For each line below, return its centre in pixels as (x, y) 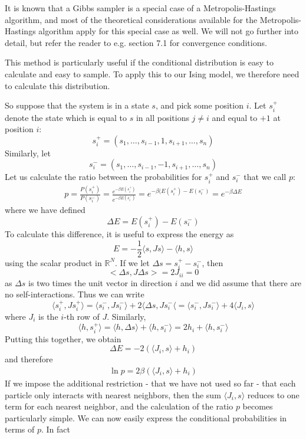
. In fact (55, 429)
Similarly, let (28, 153)
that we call (265, 177)
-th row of (82, 316)
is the (48, 316)
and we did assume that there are (241, 282)
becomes (258, 406)
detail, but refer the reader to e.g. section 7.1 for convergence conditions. (136, 42)
